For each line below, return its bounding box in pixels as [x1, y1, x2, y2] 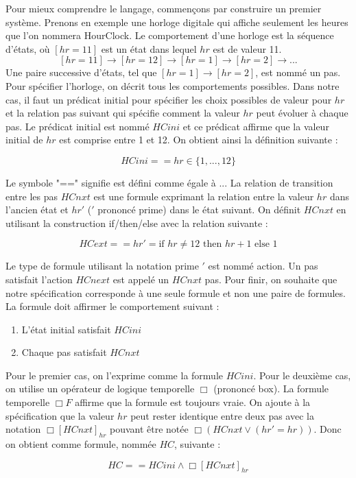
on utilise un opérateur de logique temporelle [5, 381, 195, 396]
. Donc [313, 422, 342, 436]
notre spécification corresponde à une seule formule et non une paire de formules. [5, 285, 346, 300]
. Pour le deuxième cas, [253, 368, 351, 382]
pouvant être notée [109, 422, 189, 436]
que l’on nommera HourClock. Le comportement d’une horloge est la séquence [5, 28, 334, 43]
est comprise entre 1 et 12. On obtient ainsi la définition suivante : [59, 132, 338, 147]
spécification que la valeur [5, 408, 115, 422]
